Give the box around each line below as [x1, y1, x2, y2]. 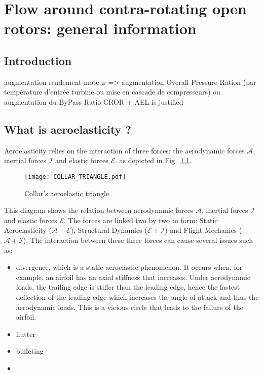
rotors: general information [4, 18, 197, 39]
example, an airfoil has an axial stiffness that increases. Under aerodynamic [16, 271, 251, 282]
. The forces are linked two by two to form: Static [64, 214, 218, 225]
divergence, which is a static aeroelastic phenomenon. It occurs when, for [16, 262, 243, 272]
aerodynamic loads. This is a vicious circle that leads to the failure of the [16, 301, 243, 312]
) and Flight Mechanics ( [165, 225, 242, 235]
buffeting [16, 346, 44, 356]
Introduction [4, 52, 72, 68]
